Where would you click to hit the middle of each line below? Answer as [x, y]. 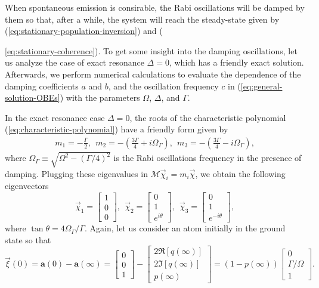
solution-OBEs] [32, 97]
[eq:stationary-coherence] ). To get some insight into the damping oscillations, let [151, 50]
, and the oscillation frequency [163, 86]
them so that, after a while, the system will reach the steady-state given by [142, 19]
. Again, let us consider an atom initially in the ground [185, 228]
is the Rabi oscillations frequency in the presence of [207, 158]
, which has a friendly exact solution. [236, 62]
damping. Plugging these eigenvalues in [76, 173]
